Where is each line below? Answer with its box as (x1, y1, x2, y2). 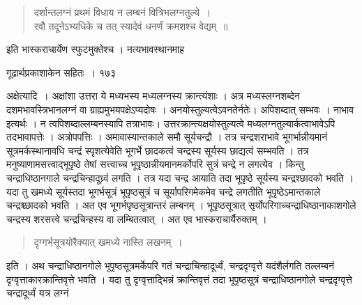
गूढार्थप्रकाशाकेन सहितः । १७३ (6, 65, 116, 79)
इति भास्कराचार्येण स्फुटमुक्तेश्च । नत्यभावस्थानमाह (6, 42, 185, 56)
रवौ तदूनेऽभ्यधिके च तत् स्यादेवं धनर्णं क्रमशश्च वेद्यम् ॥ (33, 18, 228, 33)
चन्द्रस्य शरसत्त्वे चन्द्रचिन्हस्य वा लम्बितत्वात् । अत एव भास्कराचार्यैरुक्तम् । (6, 211, 267, 226)
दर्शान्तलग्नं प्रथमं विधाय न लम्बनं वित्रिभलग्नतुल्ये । (33, 5, 211, 19)
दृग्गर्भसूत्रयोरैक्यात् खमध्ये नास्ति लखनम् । (33, 235, 183, 249)
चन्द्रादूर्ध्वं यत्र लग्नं (6, 286, 69, 300)
